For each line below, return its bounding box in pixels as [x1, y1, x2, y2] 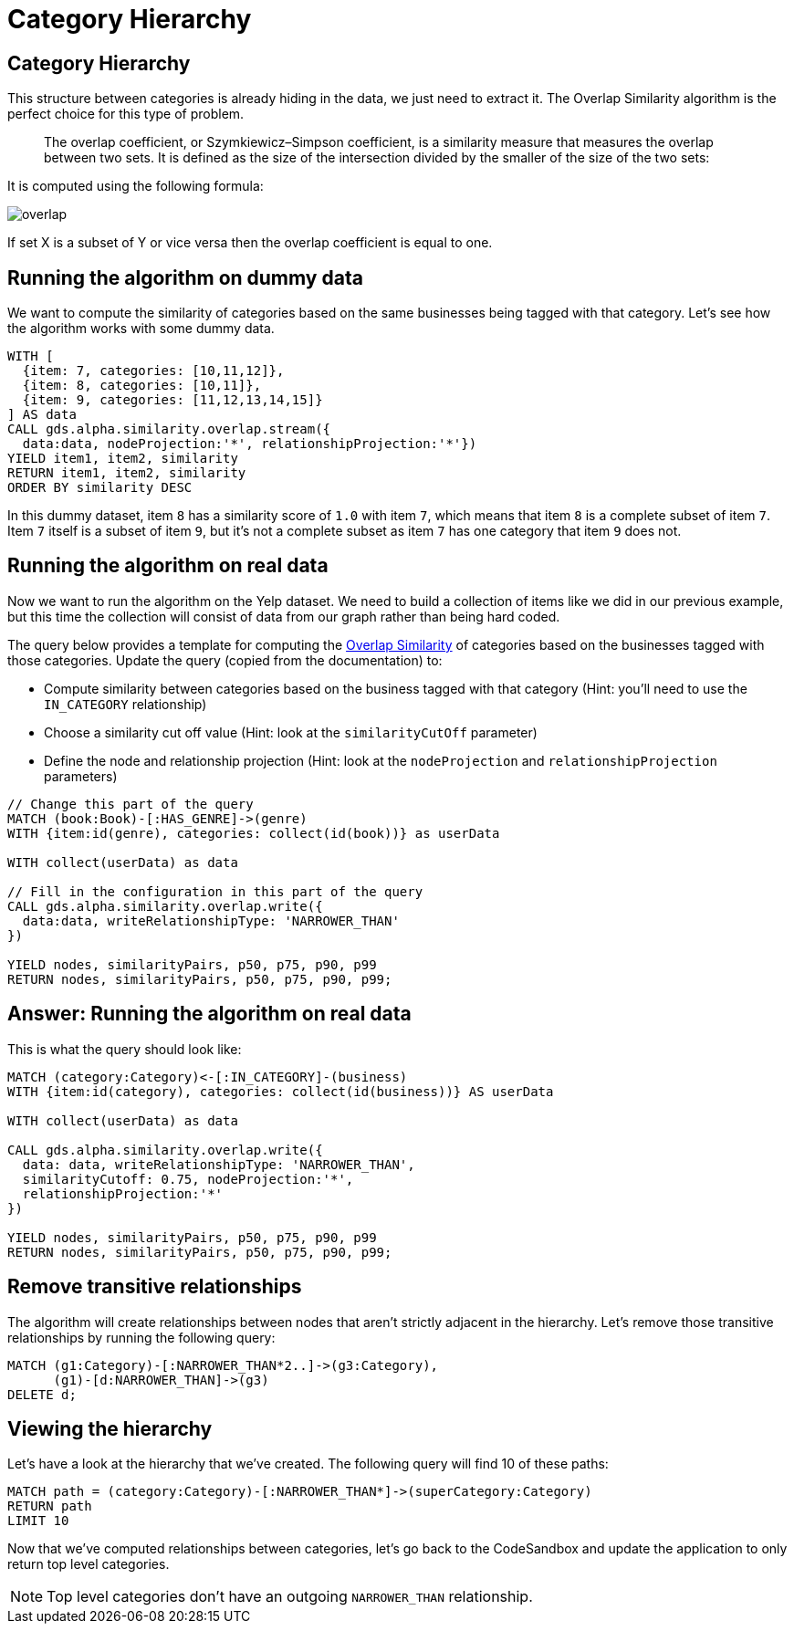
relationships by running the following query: [7, 1329, 276, 1345]
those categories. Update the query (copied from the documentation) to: [7, 652, 443, 668]
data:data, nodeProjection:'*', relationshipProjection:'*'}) [22, 436, 477, 452]
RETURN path [7, 1499, 92, 1514]
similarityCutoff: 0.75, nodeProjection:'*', [22, 1171, 354, 1187]
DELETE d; [7, 1386, 77, 1402]
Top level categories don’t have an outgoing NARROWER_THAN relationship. [47, 1587, 533, 1606]
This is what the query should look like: [7, 1040, 242, 1057]
